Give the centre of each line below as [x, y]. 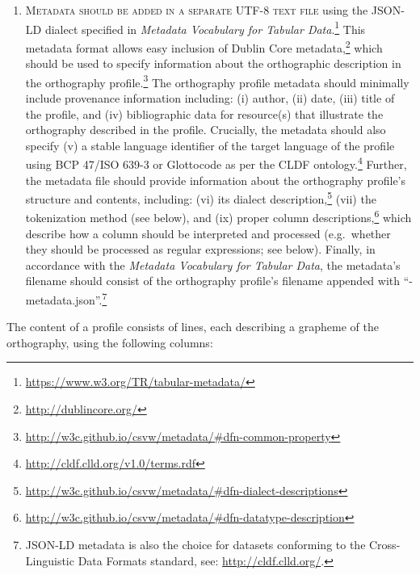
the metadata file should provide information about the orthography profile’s [215, 180]
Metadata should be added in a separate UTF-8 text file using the [197, 10]
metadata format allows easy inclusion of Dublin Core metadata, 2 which [204, 46]
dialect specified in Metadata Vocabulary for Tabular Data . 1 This [205, 27]
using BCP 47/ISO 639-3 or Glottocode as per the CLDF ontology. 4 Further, [216, 163]
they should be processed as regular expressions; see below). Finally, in [200, 249]
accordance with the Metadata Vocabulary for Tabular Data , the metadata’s [213, 264]
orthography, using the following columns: [110, 342]
